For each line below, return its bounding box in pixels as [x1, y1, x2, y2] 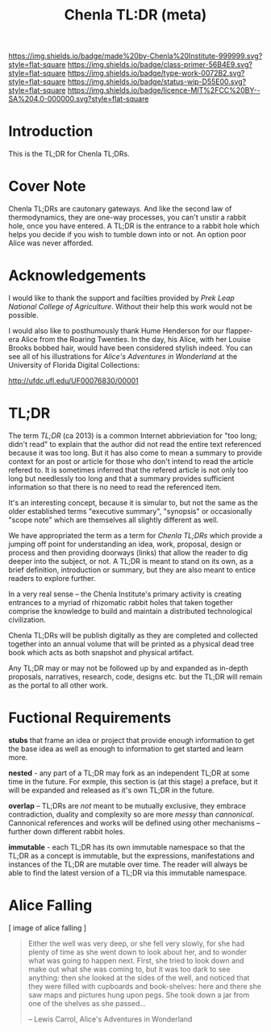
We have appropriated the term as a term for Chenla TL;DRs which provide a [8, 530, 263, 540]
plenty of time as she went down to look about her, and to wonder [27, 946, 248, 957]
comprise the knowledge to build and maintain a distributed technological [8, 606, 252, 616]
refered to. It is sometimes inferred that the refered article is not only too [8, 465, 248, 474]
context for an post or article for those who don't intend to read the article [8, 456, 254, 466]
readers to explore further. [8, 573, 96, 583]
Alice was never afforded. [8, 238, 94, 248]
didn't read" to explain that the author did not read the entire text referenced [8, 439, 262, 449]
